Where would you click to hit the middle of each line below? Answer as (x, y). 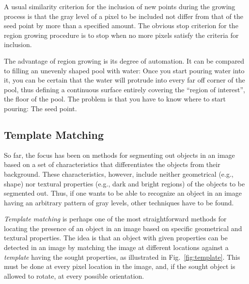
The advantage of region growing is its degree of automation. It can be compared (124, 60)
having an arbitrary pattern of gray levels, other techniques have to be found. (119, 202)
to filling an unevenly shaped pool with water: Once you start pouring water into (124, 70)
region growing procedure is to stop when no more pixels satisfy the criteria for (121, 35)
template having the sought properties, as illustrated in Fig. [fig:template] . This (122, 257)
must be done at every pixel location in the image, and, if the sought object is (120, 266)
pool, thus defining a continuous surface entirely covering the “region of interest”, (124, 89)
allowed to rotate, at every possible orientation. (74, 276)
